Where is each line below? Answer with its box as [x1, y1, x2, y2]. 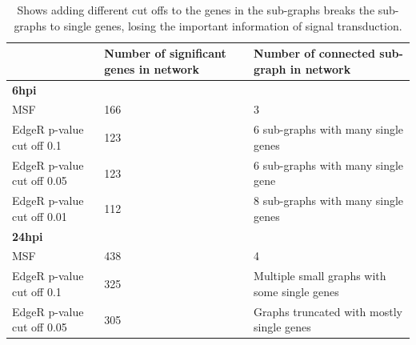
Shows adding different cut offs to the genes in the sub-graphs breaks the [17, 2, 375, 18]
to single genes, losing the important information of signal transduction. [50, 17, 402, 34]
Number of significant [104, 45, 226, 62]
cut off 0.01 [12, 207, 67, 224]
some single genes [254, 283, 339, 299]
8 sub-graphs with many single [254, 192, 404, 209]
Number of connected [254, 45, 375, 62]
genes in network [104, 60, 200, 77]
